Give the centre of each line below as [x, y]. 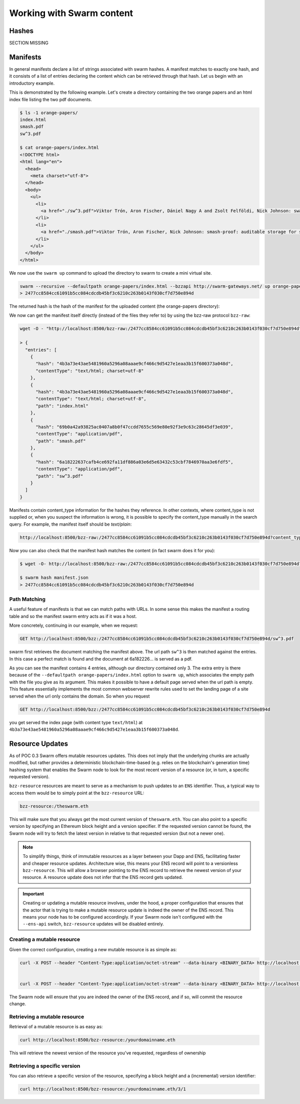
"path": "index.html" [62, 406]
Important [33, 894]
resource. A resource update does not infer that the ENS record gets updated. [103, 877]
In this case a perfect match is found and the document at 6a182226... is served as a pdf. [101, 658]
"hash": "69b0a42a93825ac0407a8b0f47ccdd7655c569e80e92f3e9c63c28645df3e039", [134, 427]
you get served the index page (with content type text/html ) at [76, 722]
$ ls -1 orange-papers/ [49, 113]
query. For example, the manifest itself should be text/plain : [70, 524]
